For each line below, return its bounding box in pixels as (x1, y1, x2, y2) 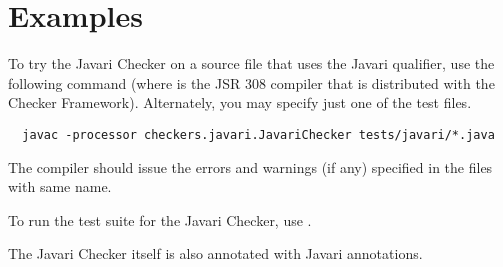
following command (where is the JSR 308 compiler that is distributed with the (8, 72, 495, 93)
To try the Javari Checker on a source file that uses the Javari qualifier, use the (8, 53, 495, 74)
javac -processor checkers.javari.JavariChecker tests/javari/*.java (22, 127, 495, 142)
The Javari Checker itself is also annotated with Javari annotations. (8, 243, 423, 264)
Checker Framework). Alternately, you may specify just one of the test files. (8, 92, 472, 113)
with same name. (8, 176, 112, 197)
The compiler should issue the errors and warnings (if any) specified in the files (8, 156, 493, 177)
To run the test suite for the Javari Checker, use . (8, 209, 312, 230)
